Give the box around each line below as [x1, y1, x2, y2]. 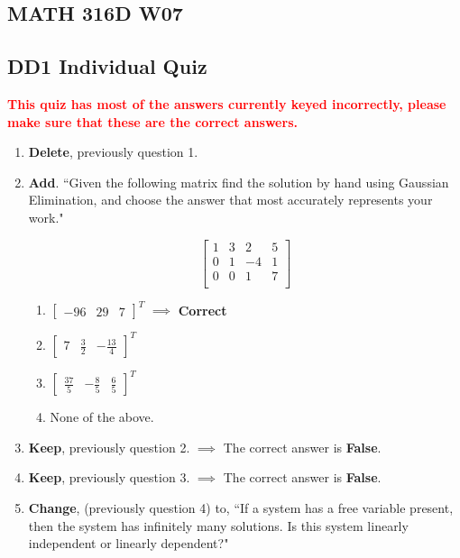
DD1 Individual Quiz [7, 52, 207, 80]
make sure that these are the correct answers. [7, 112, 298, 131]
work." [28, 207, 64, 226]
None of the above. [50, 407, 154, 426]
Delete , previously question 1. [28, 142, 198, 161]
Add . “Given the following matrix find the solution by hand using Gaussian [28, 172, 449, 191]
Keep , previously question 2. [28, 437, 190, 456]
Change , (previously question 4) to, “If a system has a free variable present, [28, 498, 454, 517]
